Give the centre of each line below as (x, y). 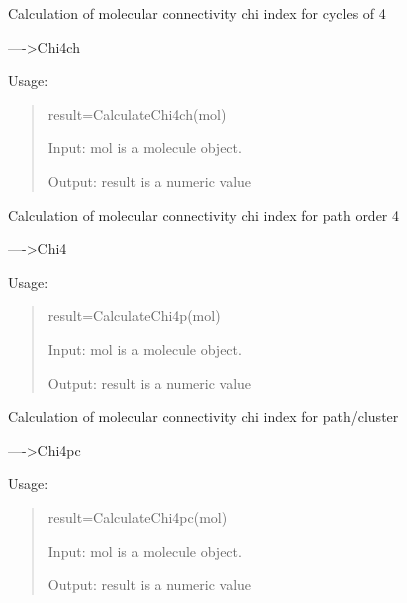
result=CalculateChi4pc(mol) (137, 516)
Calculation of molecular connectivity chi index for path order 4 (204, 214)
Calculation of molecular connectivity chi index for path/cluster (203, 416)
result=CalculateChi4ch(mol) (137, 113)
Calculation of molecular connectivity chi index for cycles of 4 (197, 13)
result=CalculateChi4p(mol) (134, 315)
